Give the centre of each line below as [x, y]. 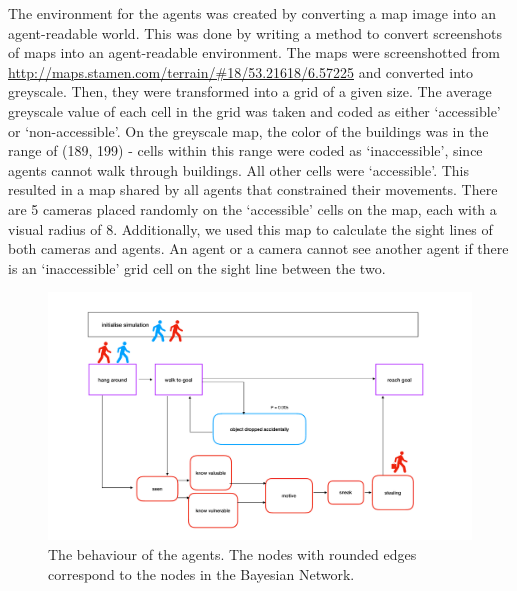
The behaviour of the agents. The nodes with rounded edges [232, 553]
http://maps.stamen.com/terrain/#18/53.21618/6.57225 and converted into [241, 71]
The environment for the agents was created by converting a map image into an [252, 13]
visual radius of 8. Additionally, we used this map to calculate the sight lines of [250, 228]
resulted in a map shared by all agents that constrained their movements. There [253, 189]
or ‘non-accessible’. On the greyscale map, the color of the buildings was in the [248, 130]
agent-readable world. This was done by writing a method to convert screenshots [255, 32]
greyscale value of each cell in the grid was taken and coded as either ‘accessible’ [254, 110]
